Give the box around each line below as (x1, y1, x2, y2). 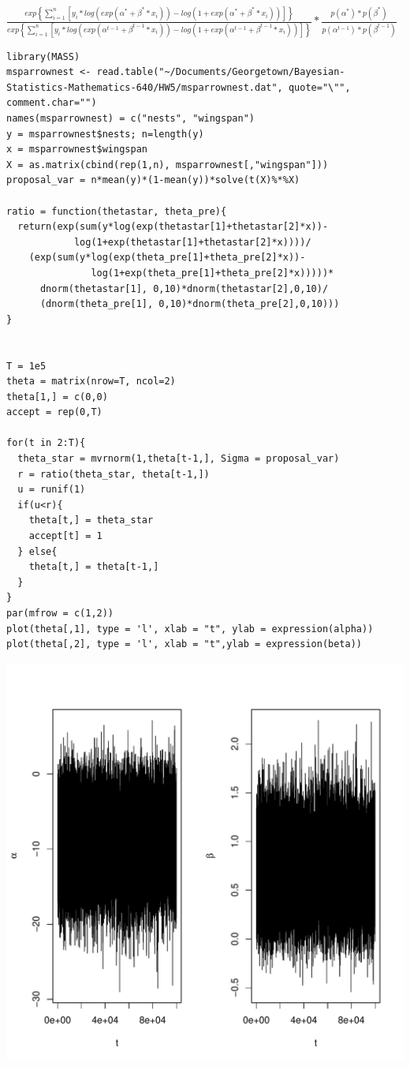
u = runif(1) (17, 484, 86, 496)
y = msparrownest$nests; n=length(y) (6, 128, 204, 140)
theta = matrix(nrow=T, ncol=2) (6, 376, 176, 387)
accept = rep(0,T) (6, 406, 102, 418)
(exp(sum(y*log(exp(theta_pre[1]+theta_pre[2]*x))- (28, 252, 306, 264)
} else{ (17, 545, 58, 557)
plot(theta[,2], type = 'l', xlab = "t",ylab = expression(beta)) (6, 638, 363, 650)
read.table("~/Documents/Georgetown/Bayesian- (96, 66, 345, 78)
